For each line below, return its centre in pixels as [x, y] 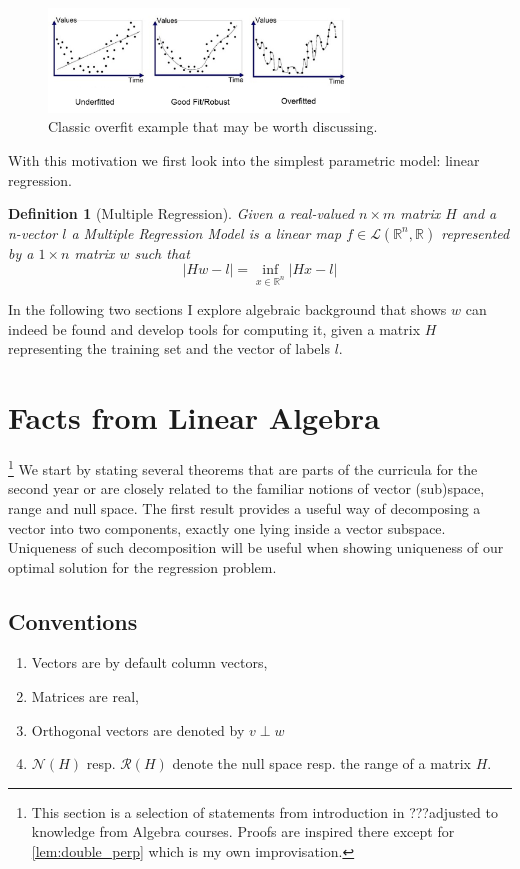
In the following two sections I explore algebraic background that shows [227, 309]
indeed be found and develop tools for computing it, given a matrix [214, 328]
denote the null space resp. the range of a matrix [322, 763]
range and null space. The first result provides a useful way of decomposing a [244, 507]
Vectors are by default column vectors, [149, 662]
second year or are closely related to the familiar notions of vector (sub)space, [246, 488]
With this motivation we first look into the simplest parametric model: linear [244, 160]
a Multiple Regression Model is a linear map [206, 232]
